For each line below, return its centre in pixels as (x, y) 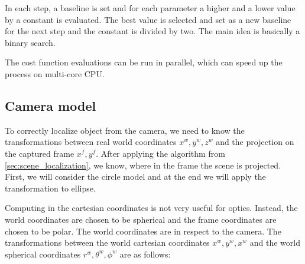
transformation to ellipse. (50, 188)
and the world (275, 242)
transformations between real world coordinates (91, 142)
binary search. (30, 42)
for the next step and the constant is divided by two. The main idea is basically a (152, 31)
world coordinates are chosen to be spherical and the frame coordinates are (141, 219)
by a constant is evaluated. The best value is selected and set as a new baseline (148, 19)
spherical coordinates (43, 254)
